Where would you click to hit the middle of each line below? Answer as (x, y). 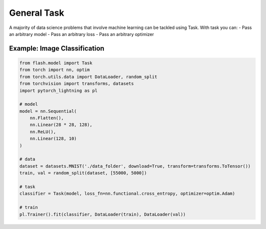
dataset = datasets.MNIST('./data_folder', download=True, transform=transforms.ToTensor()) (135, 166)
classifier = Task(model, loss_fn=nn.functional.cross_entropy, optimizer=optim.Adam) (127, 194)
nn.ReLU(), (43, 132)
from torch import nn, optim (55, 70)
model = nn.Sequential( (48, 111)
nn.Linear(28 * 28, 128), (61, 125)
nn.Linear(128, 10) (53, 139)
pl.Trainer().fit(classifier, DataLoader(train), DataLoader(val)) (103, 214)
